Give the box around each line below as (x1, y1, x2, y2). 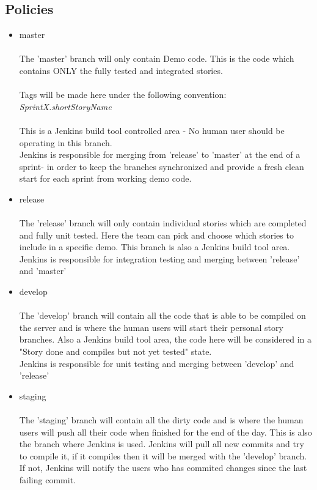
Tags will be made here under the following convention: (19, 88, 227, 101)
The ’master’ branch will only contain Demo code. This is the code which (19, 52, 294, 65)
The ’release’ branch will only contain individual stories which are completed (19, 217, 307, 229)
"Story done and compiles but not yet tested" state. (19, 345, 212, 358)
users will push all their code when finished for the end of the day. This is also (19, 425, 312, 438)
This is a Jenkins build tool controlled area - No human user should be (19, 124, 285, 136)
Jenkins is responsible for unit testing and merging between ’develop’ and (19, 357, 294, 369)
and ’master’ (19, 264, 67, 277)
